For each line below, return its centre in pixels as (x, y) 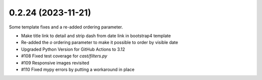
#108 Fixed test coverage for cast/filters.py (64, 56)
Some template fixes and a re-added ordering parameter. (66, 27)
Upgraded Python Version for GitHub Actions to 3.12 (73, 49)
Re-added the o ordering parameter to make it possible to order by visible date (99, 42)
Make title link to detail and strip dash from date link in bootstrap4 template (96, 36)
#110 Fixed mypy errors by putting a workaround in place (78, 69)
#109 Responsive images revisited (55, 63)
